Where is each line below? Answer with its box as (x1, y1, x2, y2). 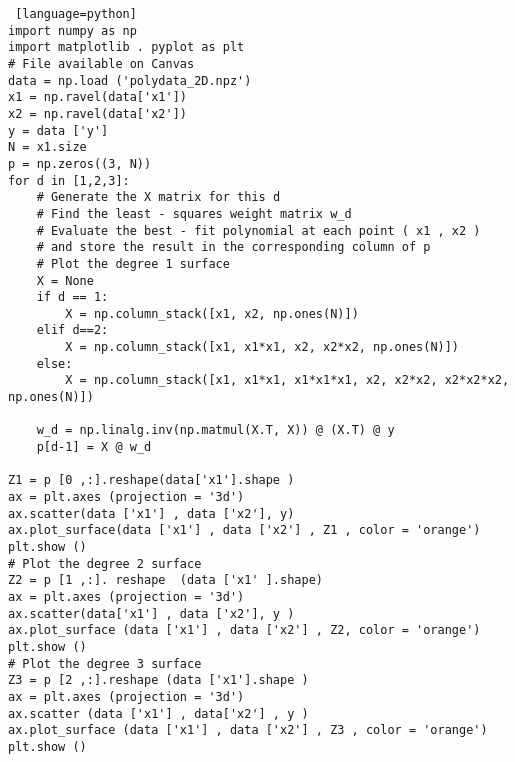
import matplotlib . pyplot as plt (8, 40, 245, 55)
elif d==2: (36, 323, 109, 338)
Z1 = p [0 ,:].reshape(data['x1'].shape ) (8, 473, 295, 488)
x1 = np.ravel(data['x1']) (8, 90, 187, 105)
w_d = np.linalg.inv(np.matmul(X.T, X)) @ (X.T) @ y (36, 423, 395, 438)
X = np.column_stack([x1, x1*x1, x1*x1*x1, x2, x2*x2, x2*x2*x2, (65, 373, 510, 388)
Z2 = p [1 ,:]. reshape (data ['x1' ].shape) (8, 573, 323, 588)
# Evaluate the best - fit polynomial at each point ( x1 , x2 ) (36, 223, 481, 238)
